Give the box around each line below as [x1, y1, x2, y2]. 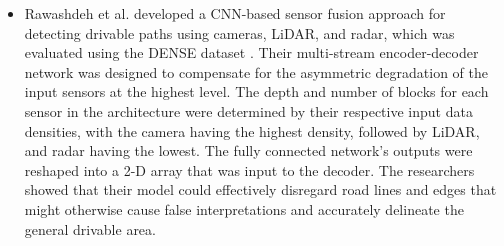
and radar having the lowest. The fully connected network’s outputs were [24, 140, 473, 161]
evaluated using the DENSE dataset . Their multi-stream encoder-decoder [24, 42, 479, 63]
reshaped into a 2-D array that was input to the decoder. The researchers [24, 159, 475, 180]
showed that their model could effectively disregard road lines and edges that [24, 179, 497, 200]
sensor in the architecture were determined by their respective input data [24, 100, 473, 121]
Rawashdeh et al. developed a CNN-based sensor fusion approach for [24, 3, 446, 23]
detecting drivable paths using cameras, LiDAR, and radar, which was [24, 22, 455, 43]
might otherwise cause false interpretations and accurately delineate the [24, 198, 464, 219]
